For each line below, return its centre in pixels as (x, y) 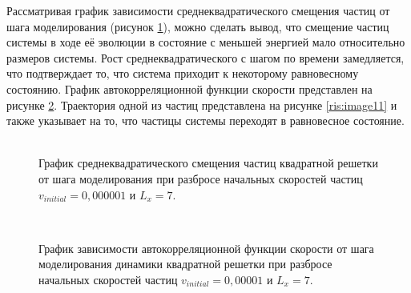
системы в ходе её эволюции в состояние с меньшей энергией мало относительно (206, 42)
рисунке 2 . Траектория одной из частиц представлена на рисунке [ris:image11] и (202, 104)
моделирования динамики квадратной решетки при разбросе (185, 264)
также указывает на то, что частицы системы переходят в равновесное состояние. (205, 120)
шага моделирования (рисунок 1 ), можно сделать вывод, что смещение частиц (198, 26)
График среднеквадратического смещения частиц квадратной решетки (208, 163)
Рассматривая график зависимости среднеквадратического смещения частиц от (198, 10)
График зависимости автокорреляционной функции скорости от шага (206, 248)
